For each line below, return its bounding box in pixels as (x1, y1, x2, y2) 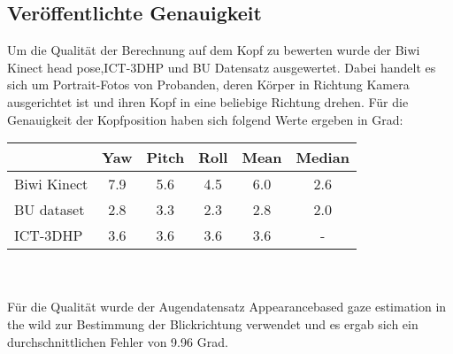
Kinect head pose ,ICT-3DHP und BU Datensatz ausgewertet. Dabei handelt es (7, 58, 436, 76)
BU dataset (14, 199, 85, 220)
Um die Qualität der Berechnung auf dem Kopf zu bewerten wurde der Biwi (7, 41, 420, 59)
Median (296, 147, 349, 168)
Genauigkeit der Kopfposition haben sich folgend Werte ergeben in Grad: (7, 110, 403, 128)
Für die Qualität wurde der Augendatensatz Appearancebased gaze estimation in (7, 297, 447, 316)
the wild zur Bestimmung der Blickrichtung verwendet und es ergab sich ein (7, 314, 418, 333)
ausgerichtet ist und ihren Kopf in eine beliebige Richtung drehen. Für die (7, 92, 409, 111)
